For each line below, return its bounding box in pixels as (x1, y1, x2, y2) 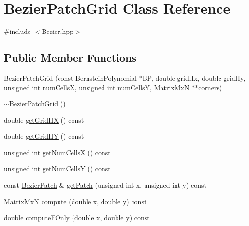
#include (4, 26, 31, 36)
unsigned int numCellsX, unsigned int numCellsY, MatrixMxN (4, 82, 190, 92)
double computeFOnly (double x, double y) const (4, 212, 150, 223)
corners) (198, 82, 222, 92)
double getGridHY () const (4, 131, 84, 141)
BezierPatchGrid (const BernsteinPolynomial (4, 72, 137, 82)
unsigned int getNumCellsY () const (4, 163, 111, 174)
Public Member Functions (4, 50, 136, 65)
